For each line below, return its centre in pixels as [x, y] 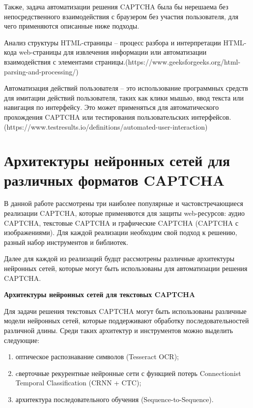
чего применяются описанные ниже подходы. [72, 26]
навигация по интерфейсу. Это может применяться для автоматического [112, 107]
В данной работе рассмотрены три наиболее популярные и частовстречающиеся [124, 203]
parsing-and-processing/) [41, 71]
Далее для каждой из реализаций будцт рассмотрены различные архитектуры [119, 258]
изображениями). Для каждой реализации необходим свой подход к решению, [121, 232]
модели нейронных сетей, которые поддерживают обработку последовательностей [126, 321]
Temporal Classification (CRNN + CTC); [78, 383]
